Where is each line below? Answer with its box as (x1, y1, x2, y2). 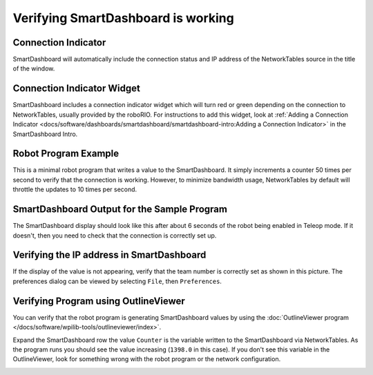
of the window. (12, 64, 55, 73)
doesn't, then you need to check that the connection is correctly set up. (12, 231, 217, 240)
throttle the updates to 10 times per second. (12, 185, 137, 193)
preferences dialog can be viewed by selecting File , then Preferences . (12, 277, 222, 285)
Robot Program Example (12, 148, 119, 160)
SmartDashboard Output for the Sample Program (12, 204, 228, 215)
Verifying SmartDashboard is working (12, 10, 234, 26)
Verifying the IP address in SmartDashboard (12, 249, 207, 261)
